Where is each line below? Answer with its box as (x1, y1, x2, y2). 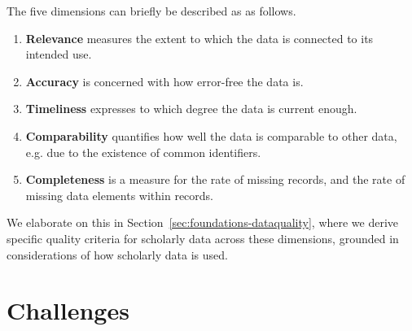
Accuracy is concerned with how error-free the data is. (25, 72, 304, 89)
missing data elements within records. (25, 186, 213, 203)
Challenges (7, 294, 129, 327)
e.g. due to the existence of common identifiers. (25, 143, 261, 160)
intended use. (25, 46, 92, 63)
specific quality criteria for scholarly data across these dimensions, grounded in (7, 229, 399, 246)
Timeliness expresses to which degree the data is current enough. (25, 100, 357, 117)
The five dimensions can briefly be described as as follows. (7, 2, 296, 19)
